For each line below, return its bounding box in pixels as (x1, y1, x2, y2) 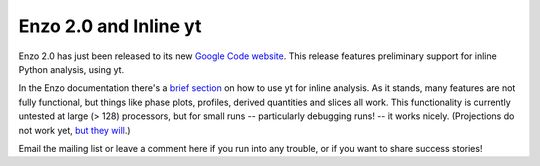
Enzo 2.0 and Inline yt (18, 15, 202, 37)
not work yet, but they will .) (18, 124, 131, 136)
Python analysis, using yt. (18, 63, 125, 75)
